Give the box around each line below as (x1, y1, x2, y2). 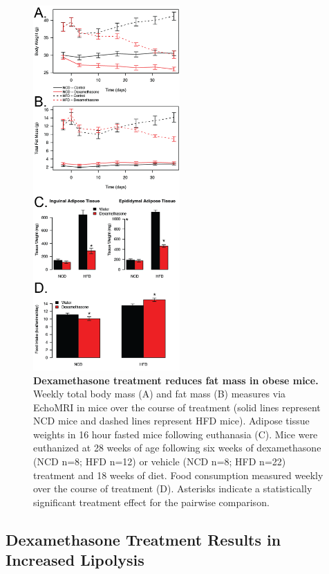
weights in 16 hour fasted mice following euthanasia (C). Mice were (33, 427, 318, 441)
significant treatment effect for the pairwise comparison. (33, 494, 270, 509)
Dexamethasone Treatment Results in (6, 528, 281, 550)
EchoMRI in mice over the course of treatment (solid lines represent (33, 400, 321, 414)
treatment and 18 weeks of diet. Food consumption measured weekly (33, 467, 323, 482)
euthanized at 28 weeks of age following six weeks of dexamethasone (33, 440, 321, 455)
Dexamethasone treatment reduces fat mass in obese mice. (33, 373, 319, 387)
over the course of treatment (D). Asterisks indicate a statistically (33, 481, 312, 496)
